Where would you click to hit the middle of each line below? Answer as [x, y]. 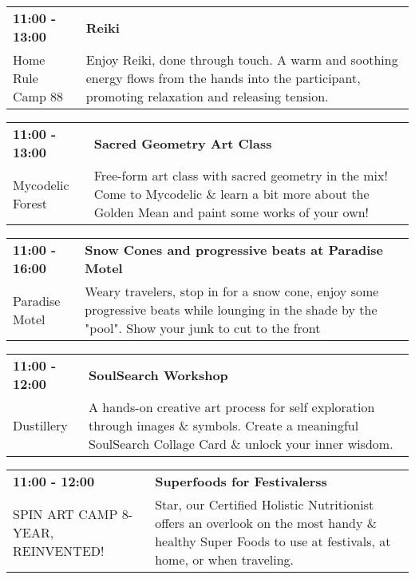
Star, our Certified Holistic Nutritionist [265, 504]
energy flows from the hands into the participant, [223, 78]
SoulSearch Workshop [158, 375]
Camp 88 [38, 96]
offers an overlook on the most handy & [266, 523]
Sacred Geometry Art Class [183, 143]
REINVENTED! [59, 550]
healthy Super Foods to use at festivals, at [273, 541]
